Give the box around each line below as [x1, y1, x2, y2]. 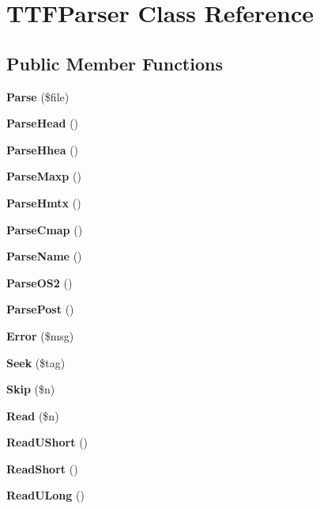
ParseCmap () [6, 221, 83, 237]
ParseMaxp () [6, 168, 81, 184]
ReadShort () [6, 460, 78, 477]
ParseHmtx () [6, 194, 81, 211]
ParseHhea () [6, 141, 79, 158]
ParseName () [6, 248, 82, 264]
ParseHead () [6, 115, 79, 131]
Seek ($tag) [6, 354, 66, 370]
